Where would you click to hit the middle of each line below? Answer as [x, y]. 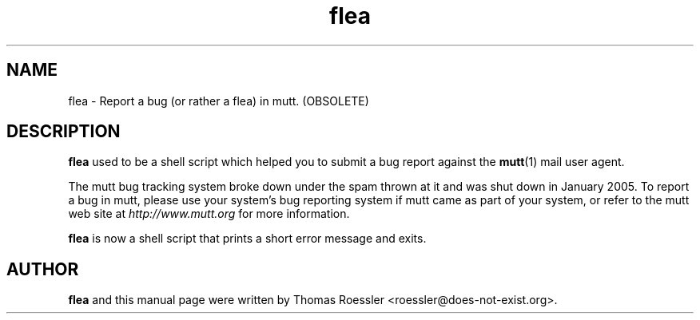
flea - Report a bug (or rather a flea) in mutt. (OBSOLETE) [219, 101]
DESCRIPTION [64, 132]
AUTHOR [43, 269]
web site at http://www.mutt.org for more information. [209, 214]
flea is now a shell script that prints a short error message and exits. [247, 239]
